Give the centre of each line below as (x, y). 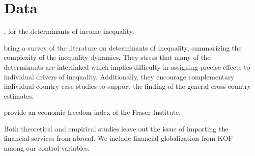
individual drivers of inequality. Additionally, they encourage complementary (119, 76)
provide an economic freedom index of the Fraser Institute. (92, 112)
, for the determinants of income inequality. (69, 31)
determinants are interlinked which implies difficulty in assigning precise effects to (127, 66)
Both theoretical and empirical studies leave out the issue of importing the (116, 128)
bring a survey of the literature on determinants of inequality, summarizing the (123, 47)
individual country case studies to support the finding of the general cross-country (127, 86)
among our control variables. (47, 148)
